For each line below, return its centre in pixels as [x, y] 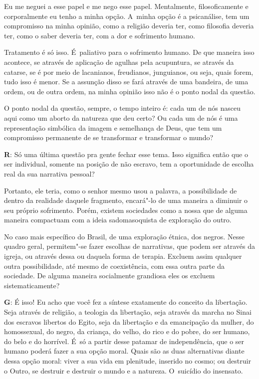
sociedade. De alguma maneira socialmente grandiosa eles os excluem [110, 276]
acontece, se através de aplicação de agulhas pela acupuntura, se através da [119, 62]
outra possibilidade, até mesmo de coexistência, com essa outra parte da [114, 266]
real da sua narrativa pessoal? [49, 173]
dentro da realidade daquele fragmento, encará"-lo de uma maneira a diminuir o [126, 200]
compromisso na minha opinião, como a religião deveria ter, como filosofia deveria [129, 26]
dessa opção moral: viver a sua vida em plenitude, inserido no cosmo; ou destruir [128, 361]
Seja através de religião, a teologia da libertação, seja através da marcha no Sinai [128, 312]
